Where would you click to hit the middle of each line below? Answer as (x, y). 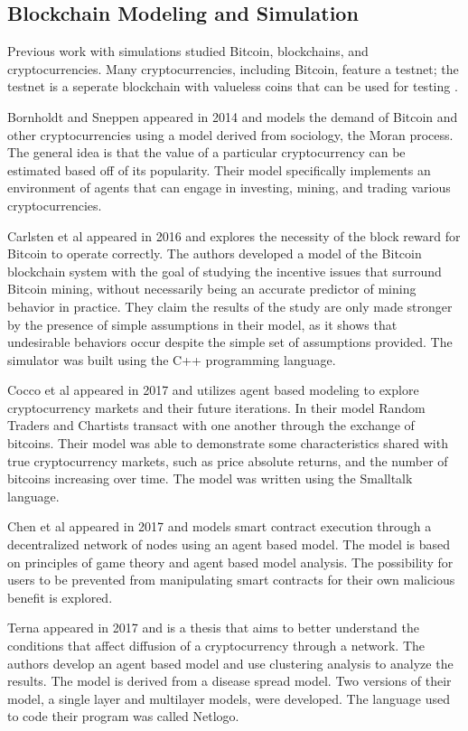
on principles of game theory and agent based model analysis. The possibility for (230, 562)
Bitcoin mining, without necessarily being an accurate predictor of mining (212, 289)
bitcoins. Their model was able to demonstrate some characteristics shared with (228, 443)
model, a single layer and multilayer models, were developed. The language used (229, 698)
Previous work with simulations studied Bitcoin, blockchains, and (188, 51)
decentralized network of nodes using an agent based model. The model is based (229, 544)
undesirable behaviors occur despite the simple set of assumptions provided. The (230, 342)
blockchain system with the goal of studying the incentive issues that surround (225, 271)
